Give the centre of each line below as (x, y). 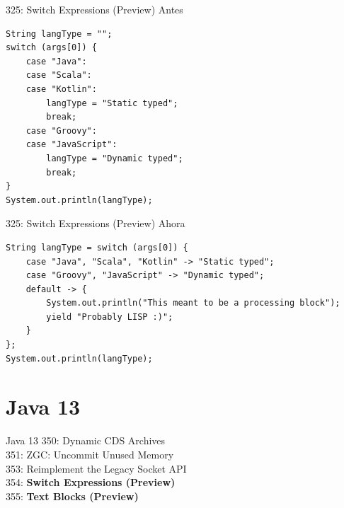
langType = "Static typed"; (112, 103)
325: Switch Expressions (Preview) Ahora (96, 223)
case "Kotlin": (61, 89)
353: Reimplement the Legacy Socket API (96, 468)
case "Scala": (59, 75)
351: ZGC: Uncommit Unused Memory (90, 454)
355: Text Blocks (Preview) (72, 496)
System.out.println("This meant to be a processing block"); (193, 303)
